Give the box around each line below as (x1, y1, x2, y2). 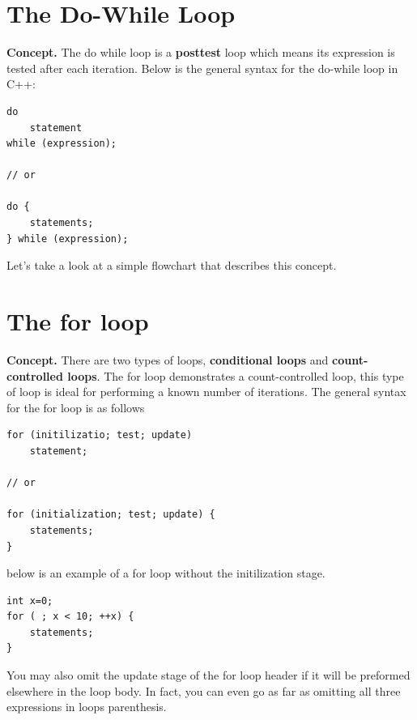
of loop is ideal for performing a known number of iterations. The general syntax (6, 383, 406, 400)
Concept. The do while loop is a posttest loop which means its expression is (6, 44, 395, 61)
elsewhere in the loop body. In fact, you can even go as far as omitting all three (6, 682, 401, 699)
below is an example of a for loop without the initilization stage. (6, 564, 326, 582)
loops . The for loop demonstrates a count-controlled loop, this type (67, 367, 404, 384)
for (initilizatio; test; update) (6, 429, 193, 441)
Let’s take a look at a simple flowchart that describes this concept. (6, 257, 337, 274)
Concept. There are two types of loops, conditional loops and (6, 351, 329, 368)
